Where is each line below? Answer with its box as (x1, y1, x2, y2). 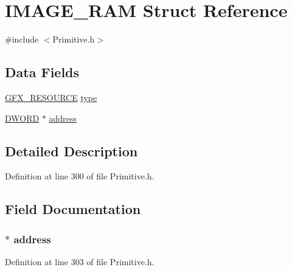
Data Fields (5, 63, 80, 81)
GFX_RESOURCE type (5, 91, 97, 103)
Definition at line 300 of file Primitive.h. (5, 170, 155, 182)
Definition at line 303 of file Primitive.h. (5, 255, 155, 268)
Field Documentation (5, 199, 141, 218)
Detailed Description (5, 141, 138, 160)
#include (5, 33, 39, 46)
